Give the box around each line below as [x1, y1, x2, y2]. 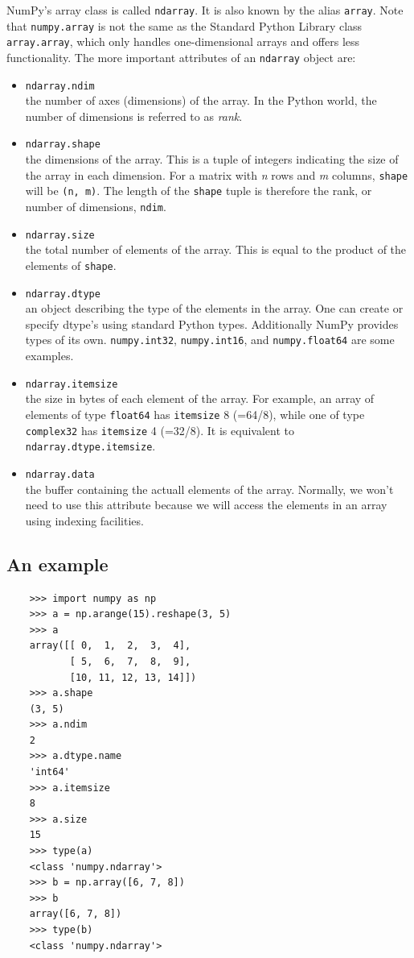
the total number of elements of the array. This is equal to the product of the [25, 241, 407, 258]
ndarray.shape [25, 139, 100, 151]
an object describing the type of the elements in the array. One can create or [25, 300, 404, 317]
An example [6, 551, 109, 576]
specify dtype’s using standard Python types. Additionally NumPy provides [25, 315, 399, 332]
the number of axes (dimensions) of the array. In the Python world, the [25, 92, 377, 109]
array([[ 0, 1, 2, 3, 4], [29, 640, 191, 652]
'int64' [29, 766, 70, 778]
